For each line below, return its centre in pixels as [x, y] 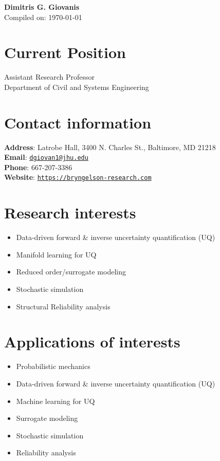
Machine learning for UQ [56, 401]
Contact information [78, 122]
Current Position [65, 52]
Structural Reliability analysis [63, 306]
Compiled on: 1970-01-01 [43, 17]
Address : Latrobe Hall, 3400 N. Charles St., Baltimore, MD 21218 [110, 147]
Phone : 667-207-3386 [38, 167]
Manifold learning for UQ [56, 254]
